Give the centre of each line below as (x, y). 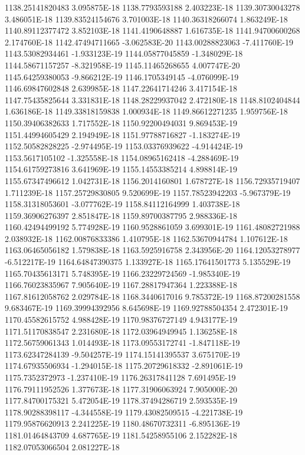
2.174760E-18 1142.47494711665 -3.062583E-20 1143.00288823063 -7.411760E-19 (149, 42)
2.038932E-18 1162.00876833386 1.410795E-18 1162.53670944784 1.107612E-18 (146, 238)
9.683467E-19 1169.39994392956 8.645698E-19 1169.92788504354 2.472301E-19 (146, 308)
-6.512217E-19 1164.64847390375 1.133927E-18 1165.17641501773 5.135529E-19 (148, 262)
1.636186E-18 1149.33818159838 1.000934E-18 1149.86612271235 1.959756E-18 (146, 111)
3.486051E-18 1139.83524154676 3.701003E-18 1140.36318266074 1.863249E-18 (146, 19)
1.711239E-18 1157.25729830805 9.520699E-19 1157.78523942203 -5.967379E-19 (148, 192)
